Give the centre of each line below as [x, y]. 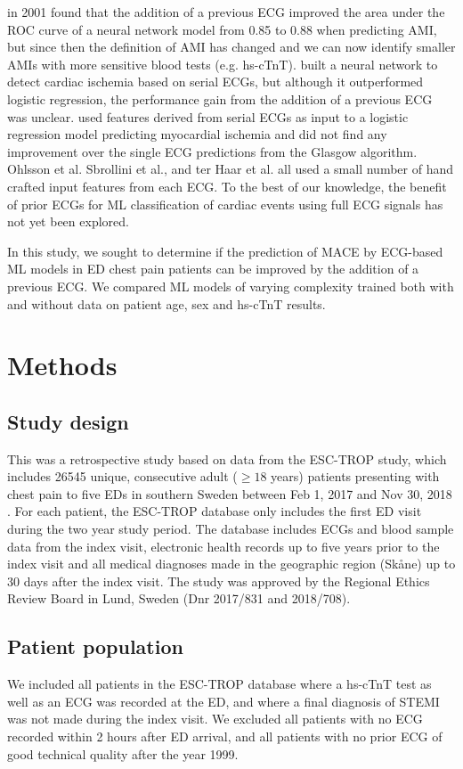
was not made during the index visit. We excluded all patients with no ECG [215, 719]
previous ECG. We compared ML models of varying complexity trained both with [231, 286]
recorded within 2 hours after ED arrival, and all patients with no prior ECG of [225, 736]
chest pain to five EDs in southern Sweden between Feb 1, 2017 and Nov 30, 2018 [230, 493]
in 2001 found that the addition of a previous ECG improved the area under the [226, 12]
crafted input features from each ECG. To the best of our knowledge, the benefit [227, 186]
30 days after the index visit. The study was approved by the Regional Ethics [219, 581]
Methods [62, 365]
